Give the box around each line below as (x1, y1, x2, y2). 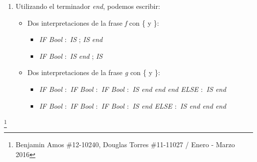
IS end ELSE (132, 100, 172, 111)
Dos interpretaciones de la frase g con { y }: (27, 67, 160, 78)
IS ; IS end (70, 34, 103, 44)
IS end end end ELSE (132, 83, 199, 94)
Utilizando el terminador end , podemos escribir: (15, 1, 160, 11)
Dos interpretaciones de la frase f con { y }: (27, 17, 159, 28)
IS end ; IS (70, 50, 103, 61)
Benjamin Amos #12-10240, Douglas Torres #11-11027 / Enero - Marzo (15, 139, 235, 150)
